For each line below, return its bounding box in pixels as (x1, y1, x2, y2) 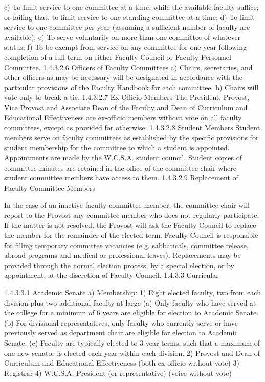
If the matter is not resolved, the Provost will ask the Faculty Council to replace (4, 219, 256, 230)
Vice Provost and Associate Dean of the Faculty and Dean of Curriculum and (4, 102, 248, 112)
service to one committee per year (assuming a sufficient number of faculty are (4, 22, 250, 32)
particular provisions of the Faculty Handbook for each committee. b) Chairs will (4, 82, 259, 92)
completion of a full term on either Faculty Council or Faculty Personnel (4, 51, 231, 62)
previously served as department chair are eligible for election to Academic (4, 327, 238, 338)
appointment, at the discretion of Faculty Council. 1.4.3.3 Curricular (4, 270, 219, 280)
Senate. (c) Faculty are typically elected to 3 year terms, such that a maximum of (4, 337, 260, 348)
